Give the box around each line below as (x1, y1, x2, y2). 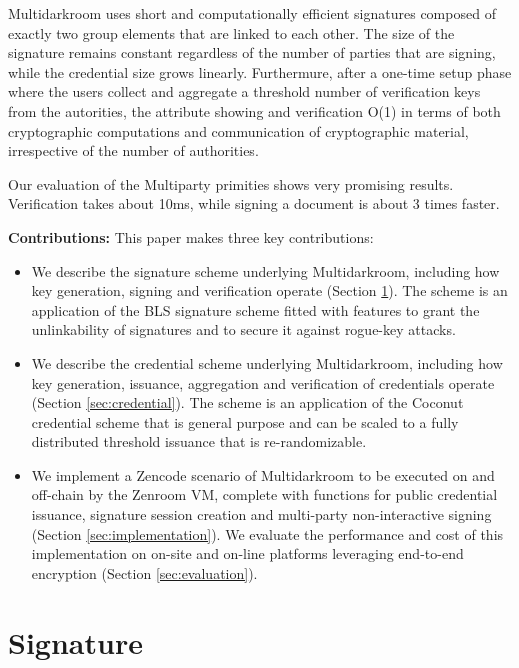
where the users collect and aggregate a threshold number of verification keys (8, 81, 481, 102)
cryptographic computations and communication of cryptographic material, (8, 120, 469, 141)
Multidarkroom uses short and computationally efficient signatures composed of (8, 3, 496, 23)
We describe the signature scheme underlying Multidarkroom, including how (31, 260, 500, 281)
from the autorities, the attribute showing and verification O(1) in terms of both (8, 100, 501, 121)
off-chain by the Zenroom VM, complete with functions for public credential (31, 484, 498, 505)
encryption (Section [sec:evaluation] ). (31, 562, 258, 583)
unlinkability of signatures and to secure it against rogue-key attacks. (31, 319, 456, 340)
